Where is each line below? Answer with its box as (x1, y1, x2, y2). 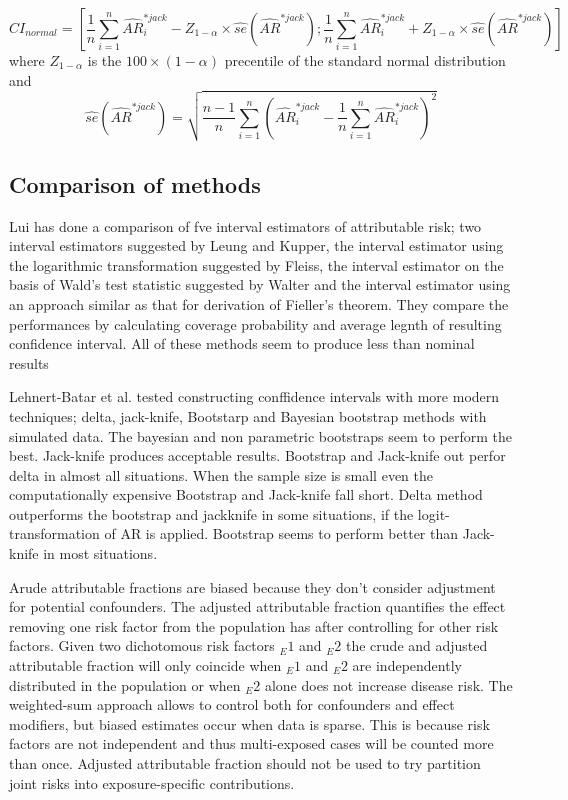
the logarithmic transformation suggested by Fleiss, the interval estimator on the (9, 254, 504, 275)
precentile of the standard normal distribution (224, 50, 506, 70)
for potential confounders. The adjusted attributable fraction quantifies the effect (9, 596, 506, 617)
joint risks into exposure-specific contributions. (9, 772, 295, 793)
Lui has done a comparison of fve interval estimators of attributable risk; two (9, 215, 482, 236)
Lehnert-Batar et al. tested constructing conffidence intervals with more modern (9, 386, 500, 407)
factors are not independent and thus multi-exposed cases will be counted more (9, 733, 494, 754)
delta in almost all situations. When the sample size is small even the (9, 464, 433, 485)
